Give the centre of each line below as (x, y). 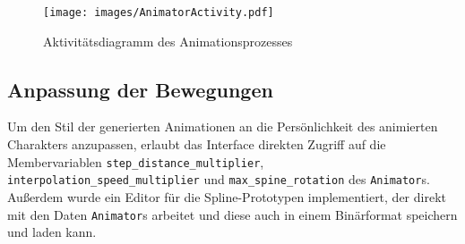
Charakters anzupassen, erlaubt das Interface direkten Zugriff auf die (197, 144)
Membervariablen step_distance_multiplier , (136, 161)
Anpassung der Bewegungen (140, 89)
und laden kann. (52, 232)
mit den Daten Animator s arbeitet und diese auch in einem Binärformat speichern (232, 214)
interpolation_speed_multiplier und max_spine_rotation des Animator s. (219, 179)
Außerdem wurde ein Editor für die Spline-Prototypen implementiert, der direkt (227, 196)
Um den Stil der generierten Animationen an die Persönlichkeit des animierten (223, 126)
